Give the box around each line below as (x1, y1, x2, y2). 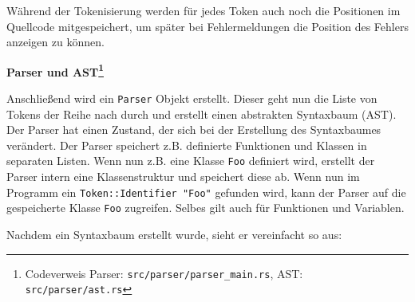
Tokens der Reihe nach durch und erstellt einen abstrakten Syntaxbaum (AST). (6, 105, 397, 122)
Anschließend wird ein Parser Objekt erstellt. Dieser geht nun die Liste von (6, 90, 377, 107)
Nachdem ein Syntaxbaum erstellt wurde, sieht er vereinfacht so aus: (6, 226, 342, 243)
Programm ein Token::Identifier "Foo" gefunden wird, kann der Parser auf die (6, 183, 406, 200)
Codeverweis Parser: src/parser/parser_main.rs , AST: (25, 265, 303, 281)
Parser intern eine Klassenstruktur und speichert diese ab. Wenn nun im (6, 168, 360, 185)
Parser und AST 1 (6, 61, 104, 80)
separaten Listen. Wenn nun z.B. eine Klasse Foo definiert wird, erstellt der (6, 152, 375, 169)
